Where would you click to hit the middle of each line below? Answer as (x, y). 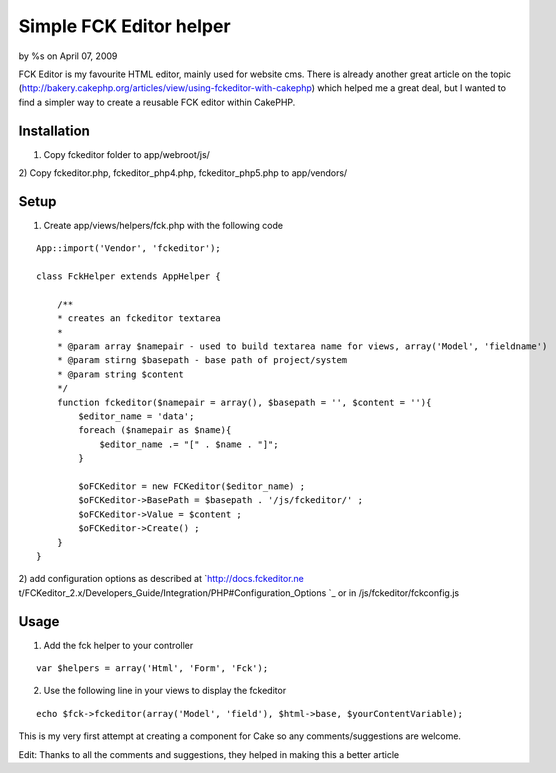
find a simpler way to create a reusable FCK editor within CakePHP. (157, 102)
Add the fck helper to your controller (118, 645)
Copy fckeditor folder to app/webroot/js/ (126, 154)
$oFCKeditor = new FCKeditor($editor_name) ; (191, 486)
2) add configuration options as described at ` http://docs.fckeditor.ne (161, 579)
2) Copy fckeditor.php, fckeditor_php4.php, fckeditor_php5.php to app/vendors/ (183, 173)
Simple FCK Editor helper (124, 26)
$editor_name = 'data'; (136, 416)
